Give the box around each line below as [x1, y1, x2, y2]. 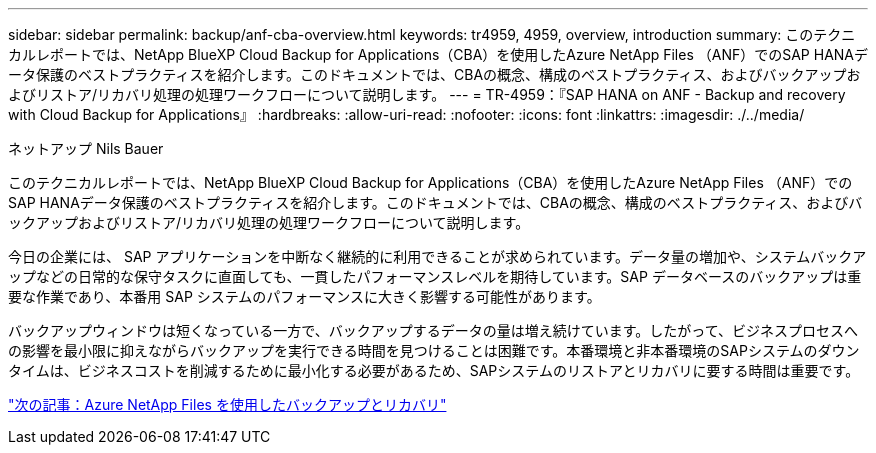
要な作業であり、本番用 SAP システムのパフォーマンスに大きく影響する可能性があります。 [8, 288, 601, 305]
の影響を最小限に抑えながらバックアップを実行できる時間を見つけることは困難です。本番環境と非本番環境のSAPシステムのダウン [8, 342, 860, 359]
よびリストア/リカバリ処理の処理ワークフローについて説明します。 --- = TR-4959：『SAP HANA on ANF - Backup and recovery [8, 86, 846, 103]
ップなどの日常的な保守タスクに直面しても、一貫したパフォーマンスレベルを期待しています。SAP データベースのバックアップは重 [8, 268, 862, 285]
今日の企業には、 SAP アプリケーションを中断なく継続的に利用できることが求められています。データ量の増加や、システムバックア [8, 248, 867, 265]
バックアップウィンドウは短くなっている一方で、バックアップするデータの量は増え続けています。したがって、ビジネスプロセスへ [8, 322, 858, 339]
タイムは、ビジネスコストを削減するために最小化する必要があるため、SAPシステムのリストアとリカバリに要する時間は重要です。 [8, 362, 860, 379]
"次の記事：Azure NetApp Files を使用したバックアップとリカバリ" [8, 396, 447, 413]
